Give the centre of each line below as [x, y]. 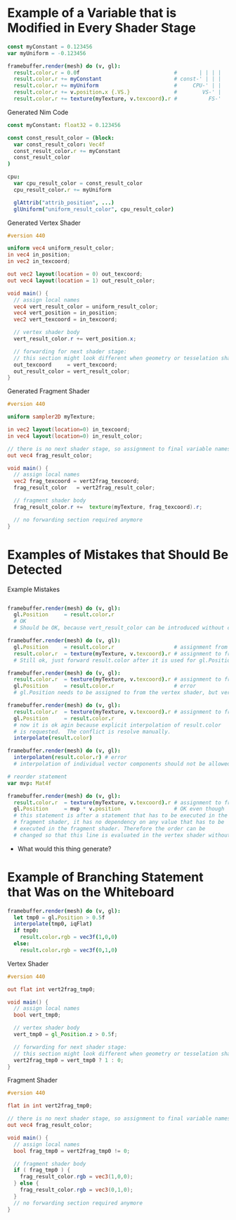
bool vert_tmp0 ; [37, 1015]
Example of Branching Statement [105, 877]
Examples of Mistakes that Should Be [118, 554]
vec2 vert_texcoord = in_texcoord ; [66, 320]
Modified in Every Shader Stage [102, 28]
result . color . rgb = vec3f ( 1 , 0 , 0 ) [69, 937]
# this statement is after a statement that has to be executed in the [121, 815]
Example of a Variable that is [92, 13]
